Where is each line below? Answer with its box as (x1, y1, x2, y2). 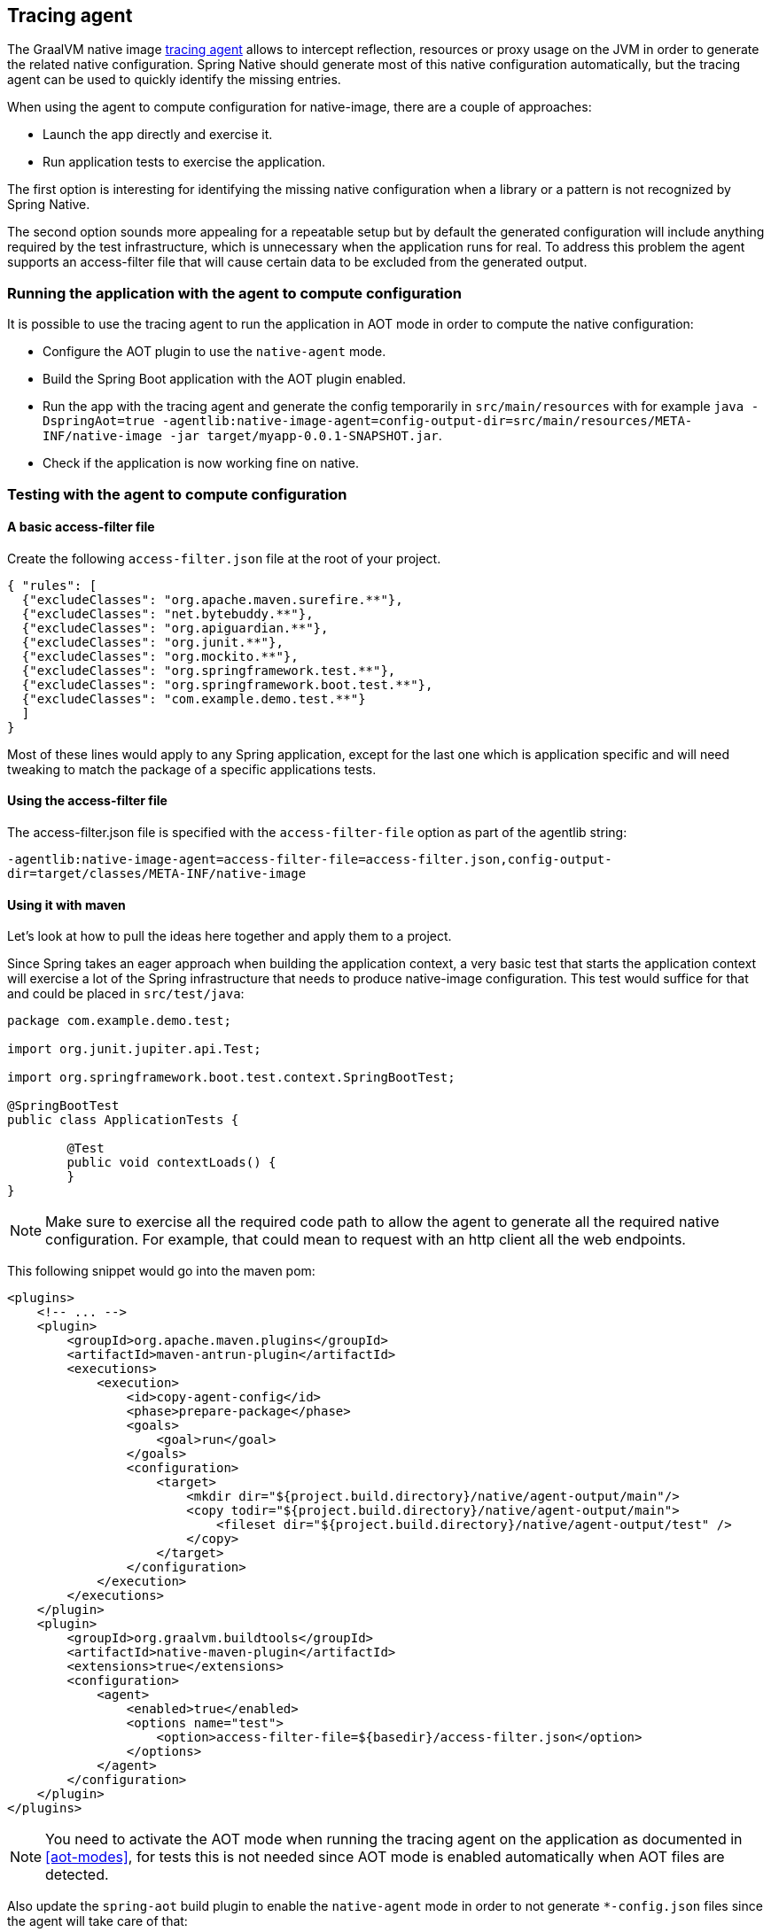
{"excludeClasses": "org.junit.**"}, (21, 634, 284, 649)
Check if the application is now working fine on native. (43, 455, 360, 471)
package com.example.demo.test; (7, 1013, 231, 1028)
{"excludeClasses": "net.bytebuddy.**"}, (21, 606, 314, 621)
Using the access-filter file (7, 793, 167, 809)
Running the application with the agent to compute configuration (7, 283, 462, 302)
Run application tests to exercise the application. (43, 154, 326, 170)
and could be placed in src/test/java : (7, 986, 245, 1002)
